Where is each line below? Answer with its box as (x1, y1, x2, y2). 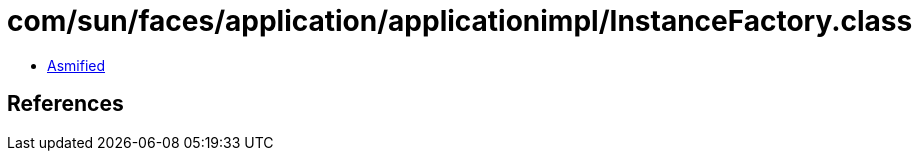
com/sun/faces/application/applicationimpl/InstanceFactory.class (7, 4, 913, 38)
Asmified (47, 56, 106, 74)
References (7, 91, 124, 117)
